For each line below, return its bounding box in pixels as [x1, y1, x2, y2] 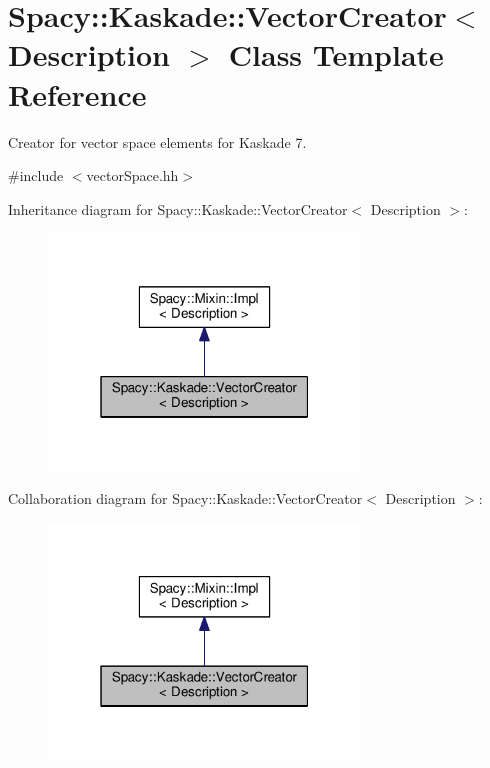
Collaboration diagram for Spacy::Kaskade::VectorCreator [8, 488, 363, 509]
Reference [8, 73, 147, 114]
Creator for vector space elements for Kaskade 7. [8, 131, 307, 152]
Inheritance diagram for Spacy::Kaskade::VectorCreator [8, 198, 348, 219]
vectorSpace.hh [86, 165, 179, 186]
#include [8, 165, 64, 186]
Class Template [228, 34, 444, 75]
